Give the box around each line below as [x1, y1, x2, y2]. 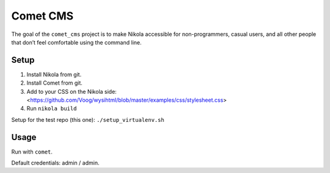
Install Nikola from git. [26, 71, 82, 78]
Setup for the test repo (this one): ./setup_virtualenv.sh [11, 116, 164, 123]
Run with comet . [11, 148, 53, 155]
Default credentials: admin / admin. [11, 159, 100, 167]
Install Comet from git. [26, 79, 82, 86]
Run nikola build [26, 105, 77, 112]
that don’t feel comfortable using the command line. [11, 38, 142, 46]
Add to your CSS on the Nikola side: [26, 88, 117, 95]
